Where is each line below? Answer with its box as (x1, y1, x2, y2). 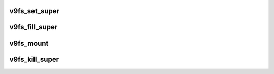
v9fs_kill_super (9, 55, 59, 64)
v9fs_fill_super (9, 23, 58, 31)
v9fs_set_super (9, 7, 60, 15)
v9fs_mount (9, 39, 49, 48)
